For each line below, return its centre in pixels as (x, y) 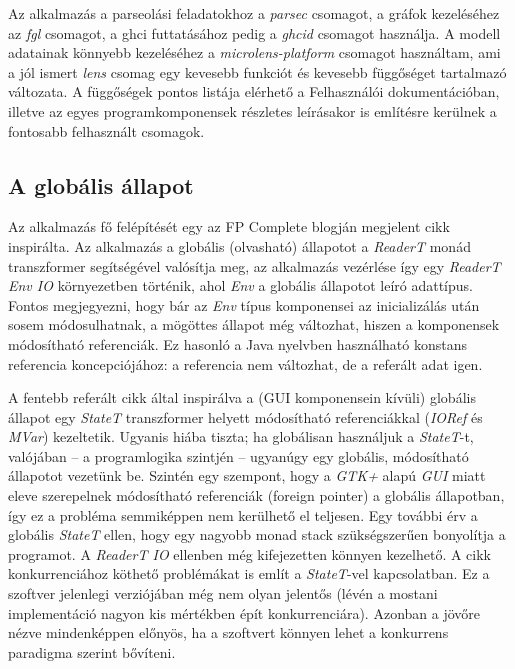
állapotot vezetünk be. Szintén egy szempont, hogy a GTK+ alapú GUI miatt (247, 475)
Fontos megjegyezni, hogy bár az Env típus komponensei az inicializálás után (244, 304)
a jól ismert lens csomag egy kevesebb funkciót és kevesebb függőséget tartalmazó (257, 71)
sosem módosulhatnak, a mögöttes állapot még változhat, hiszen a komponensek (254, 324)
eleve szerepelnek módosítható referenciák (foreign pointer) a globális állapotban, (256, 495)
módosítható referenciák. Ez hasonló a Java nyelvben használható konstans (237, 343)
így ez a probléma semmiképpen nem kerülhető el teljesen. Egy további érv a (243, 514)
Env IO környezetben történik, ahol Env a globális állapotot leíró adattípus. (240, 285)
